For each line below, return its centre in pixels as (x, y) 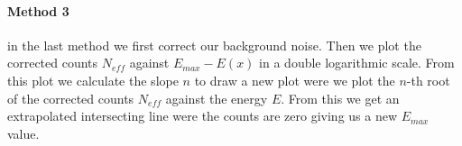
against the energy (217, 98)
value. (23, 133)
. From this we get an (340, 98)
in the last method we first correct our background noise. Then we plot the (214, 45)
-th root (428, 80)
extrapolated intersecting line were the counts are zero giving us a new (203, 116)
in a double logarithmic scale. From (357, 63)
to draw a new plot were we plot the (295, 80)
